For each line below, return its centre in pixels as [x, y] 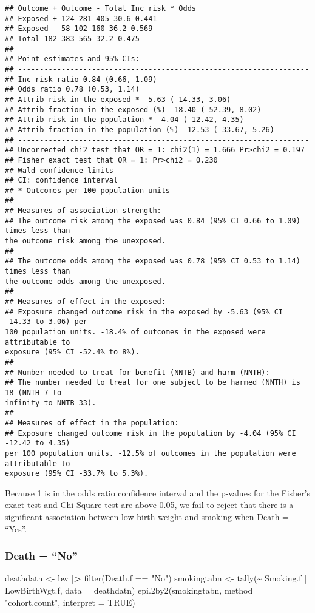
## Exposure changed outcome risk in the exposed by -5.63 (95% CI [144, 312]
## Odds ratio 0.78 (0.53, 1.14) [72, 90]
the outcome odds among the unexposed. [85, 281]
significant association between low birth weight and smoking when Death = [147, 517]
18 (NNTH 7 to [33, 392]
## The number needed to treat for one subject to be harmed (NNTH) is [153, 383]
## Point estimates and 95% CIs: [72, 59]
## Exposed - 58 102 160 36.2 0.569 [79, 29]
